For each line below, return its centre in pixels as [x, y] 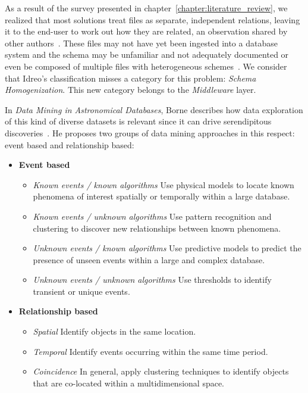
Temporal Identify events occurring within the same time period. [150, 351]
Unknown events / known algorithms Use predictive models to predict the [167, 248]
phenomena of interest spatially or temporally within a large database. [161, 196]
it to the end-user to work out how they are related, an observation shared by [146, 31]
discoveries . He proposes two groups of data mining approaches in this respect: [150, 132]
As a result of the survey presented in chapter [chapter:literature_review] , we [146, 8]
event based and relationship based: [70, 144]
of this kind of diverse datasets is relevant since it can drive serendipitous [138, 121]
